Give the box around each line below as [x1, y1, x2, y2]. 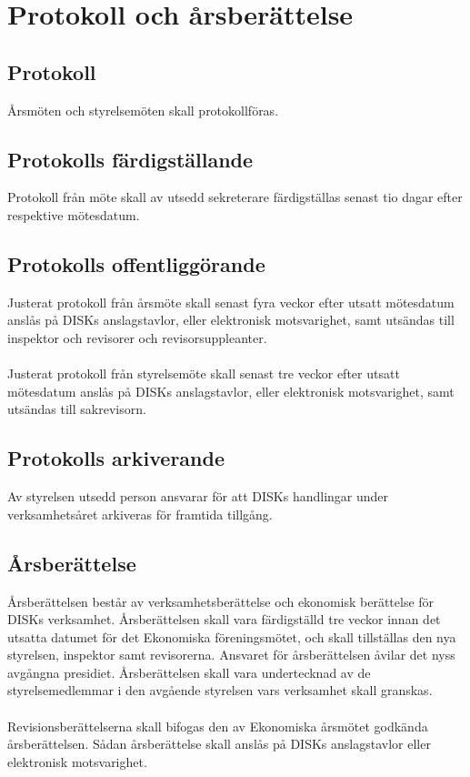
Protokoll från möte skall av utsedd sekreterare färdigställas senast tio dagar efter [7, 187, 463, 207]
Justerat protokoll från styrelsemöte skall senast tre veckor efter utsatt [7, 364, 400, 383]
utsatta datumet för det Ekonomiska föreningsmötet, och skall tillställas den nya [7, 627, 456, 646]
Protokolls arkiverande [7, 444, 225, 472]
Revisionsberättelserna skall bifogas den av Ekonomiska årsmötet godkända [7, 716, 428, 735]
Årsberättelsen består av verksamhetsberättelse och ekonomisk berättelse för [7, 591, 435, 610]
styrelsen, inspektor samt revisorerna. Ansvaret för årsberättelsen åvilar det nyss [7, 645, 455, 664]
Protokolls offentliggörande [7, 249, 265, 277]
